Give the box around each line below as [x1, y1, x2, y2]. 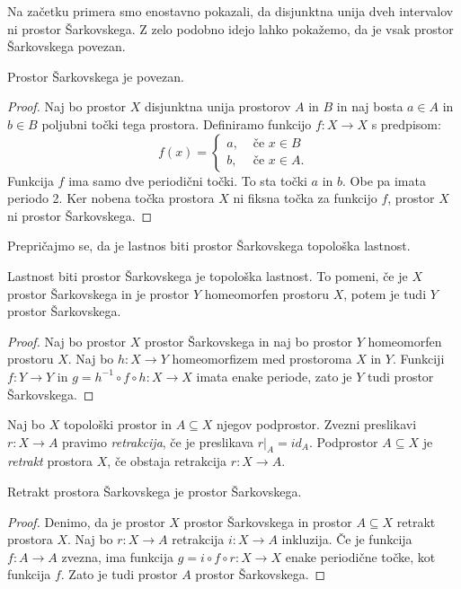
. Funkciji [392, 349, 445, 368]
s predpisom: [371, 114, 441, 133]
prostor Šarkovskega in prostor [183, 512, 352, 531]
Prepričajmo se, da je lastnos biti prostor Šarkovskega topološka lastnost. [7, 236, 411, 255]
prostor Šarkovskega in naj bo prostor [144, 331, 352, 350]
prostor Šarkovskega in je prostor [7, 284, 190, 303]
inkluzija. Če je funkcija [281, 530, 412, 549]
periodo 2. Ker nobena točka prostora [7, 189, 215, 207]
